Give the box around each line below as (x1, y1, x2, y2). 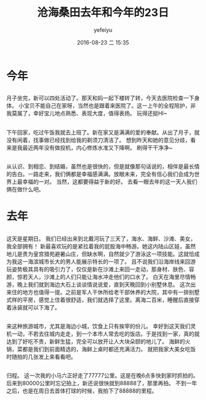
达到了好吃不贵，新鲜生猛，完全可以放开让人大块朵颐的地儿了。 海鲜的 (6, 338, 185, 346)
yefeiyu (93, 26, 113, 34)
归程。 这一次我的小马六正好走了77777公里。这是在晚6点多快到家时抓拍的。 (6, 372, 199, 379)
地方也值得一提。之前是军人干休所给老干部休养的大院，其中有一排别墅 (22, 288, 200, 295)
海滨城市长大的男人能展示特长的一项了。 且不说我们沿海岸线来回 (27, 257, 191, 265)
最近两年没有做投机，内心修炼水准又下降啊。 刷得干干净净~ (22, 144, 173, 151)
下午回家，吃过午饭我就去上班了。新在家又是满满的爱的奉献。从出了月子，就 (6, 128, 200, 136)
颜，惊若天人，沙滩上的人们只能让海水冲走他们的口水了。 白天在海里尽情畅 (6, 273, 196, 280)
